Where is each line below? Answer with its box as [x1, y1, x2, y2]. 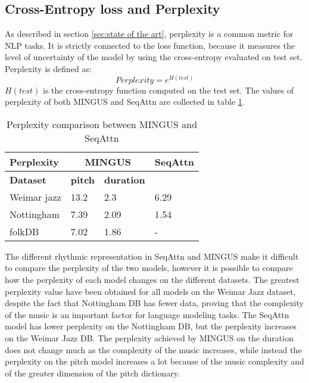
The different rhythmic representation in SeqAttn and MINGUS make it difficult [5, 250, 299, 262]
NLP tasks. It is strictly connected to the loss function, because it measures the [5, 39, 295, 51]
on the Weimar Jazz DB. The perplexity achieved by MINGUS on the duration [5, 331, 294, 344]
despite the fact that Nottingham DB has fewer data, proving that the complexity [5, 297, 304, 309]
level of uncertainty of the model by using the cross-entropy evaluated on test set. [5, 51, 302, 63]
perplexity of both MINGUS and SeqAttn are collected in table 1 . [5, 95, 245, 108]
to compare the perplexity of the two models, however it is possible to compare [5, 261, 293, 274]
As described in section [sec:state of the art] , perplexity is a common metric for [5, 27, 294, 40]
